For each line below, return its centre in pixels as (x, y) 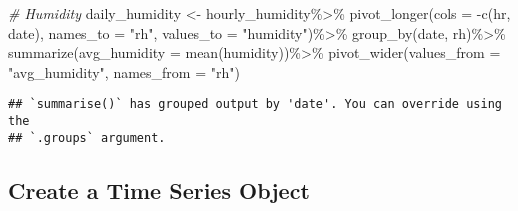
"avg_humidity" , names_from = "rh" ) (124, 71)
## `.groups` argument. (87, 137)
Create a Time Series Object (159, 189)
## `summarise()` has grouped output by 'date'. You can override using (255, 104)
